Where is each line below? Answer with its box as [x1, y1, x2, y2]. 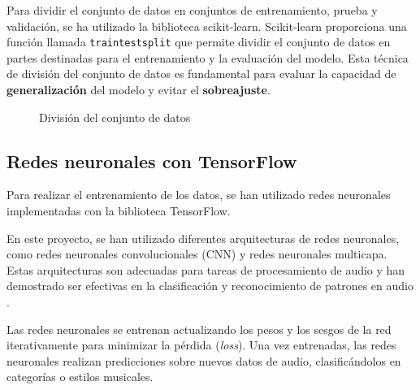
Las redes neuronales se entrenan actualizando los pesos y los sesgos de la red [6, 320, 392, 337]
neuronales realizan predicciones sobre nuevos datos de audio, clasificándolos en [6, 352, 401, 369]
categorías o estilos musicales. [6, 368, 154, 385]
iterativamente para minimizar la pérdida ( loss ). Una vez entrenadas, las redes [6, 336, 396, 353]
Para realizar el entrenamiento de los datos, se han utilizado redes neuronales [6, 186, 391, 203]
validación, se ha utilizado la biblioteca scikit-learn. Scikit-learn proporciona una [6, 17, 407, 34]
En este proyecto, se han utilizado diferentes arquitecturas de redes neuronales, [6, 229, 400, 246]
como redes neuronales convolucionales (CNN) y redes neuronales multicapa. [6, 245, 388, 262]
